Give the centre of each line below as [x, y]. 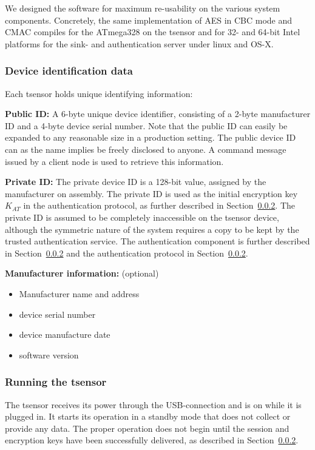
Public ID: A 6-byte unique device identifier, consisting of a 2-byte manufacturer [158, 114]
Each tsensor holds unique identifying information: [99, 93]
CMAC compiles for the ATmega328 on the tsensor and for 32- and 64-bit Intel [153, 32]
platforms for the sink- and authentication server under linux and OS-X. [139, 43]
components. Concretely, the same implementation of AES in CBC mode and [149, 20]
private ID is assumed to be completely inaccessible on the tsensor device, [142, 217]
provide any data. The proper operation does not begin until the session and [147, 428]
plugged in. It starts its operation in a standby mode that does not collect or [148, 416]
